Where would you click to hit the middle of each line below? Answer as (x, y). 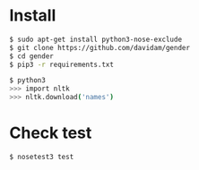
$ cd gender (31, 56)
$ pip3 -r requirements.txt (62, 64)
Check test (51, 133)
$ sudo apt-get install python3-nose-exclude (95, 39)
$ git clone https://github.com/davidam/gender (100, 47)
